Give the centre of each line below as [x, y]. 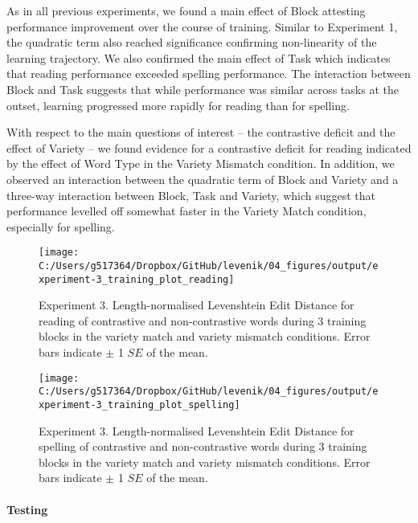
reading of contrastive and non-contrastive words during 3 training [203, 320]
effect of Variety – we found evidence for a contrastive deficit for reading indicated [209, 147]
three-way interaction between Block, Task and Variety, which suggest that [191, 195]
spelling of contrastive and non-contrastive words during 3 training [203, 446]
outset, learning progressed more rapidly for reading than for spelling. [178, 105]
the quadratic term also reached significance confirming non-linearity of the [192, 42]
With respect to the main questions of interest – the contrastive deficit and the [201, 132]
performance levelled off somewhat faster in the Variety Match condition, [186, 211]
